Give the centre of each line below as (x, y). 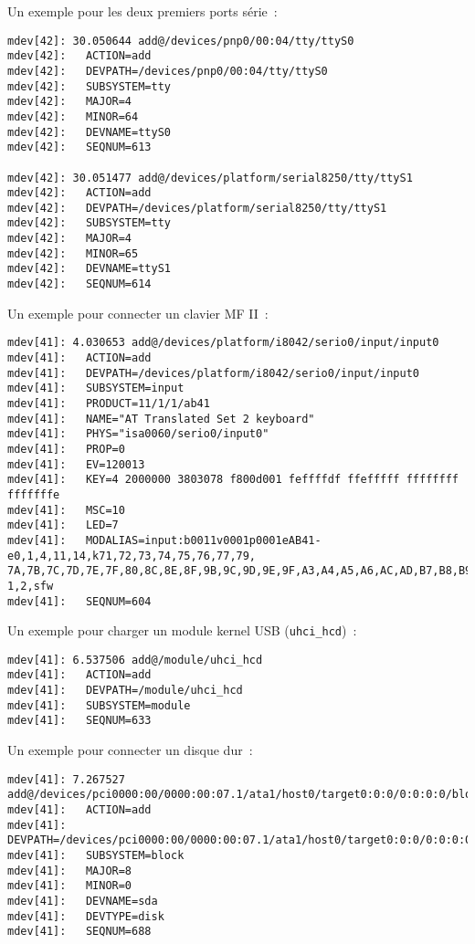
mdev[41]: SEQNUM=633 (79, 721)
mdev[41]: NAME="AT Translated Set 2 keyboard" (161, 419)
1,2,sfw (31, 586)
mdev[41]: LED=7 (63, 525)
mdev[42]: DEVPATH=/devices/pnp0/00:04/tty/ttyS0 (168, 71)
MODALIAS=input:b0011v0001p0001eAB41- (203, 540)
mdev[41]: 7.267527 (66, 779)
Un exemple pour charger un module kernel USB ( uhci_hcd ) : (182, 630)
